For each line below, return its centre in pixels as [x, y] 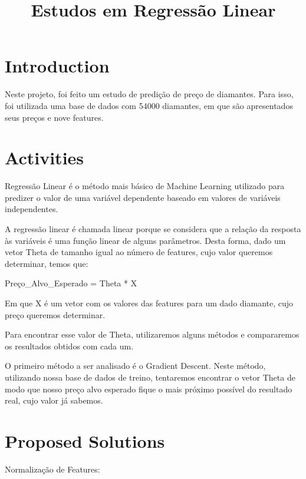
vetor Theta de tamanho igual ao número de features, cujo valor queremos [139, 252]
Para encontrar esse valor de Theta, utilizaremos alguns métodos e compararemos [152, 334]
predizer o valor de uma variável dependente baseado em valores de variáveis [143, 197]
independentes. [32, 209]
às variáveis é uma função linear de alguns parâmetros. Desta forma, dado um [145, 240]
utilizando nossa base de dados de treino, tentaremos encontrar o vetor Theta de [150, 377]
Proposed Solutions [85, 440]
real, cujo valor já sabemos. [54, 400]
